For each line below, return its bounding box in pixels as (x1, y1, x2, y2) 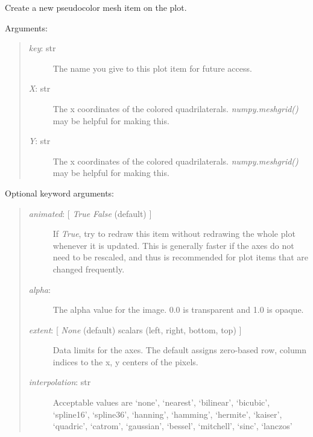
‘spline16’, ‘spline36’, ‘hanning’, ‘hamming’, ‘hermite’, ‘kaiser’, (52, 407, 282, 420)
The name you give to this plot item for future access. (52, 61, 252, 74)
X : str (28, 82, 51, 95)
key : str (28, 42, 56, 54)
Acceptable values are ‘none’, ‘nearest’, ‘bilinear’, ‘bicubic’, (52, 396, 270, 409)
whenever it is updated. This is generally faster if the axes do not (52, 239, 294, 251)
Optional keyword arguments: (5, 186, 115, 199)
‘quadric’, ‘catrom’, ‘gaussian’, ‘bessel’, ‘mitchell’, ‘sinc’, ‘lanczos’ (52, 420, 292, 432)
